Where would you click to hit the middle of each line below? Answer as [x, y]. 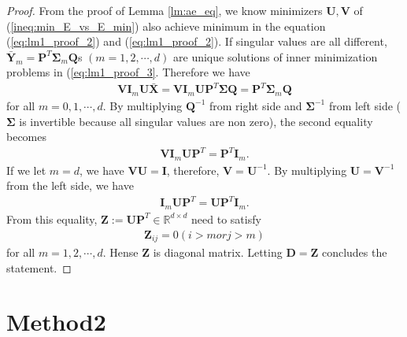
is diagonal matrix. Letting [218, 252]
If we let [26, 170]
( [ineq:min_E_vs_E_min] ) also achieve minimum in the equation [166, 26]
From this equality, [52, 218]
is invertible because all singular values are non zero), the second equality [196, 121]
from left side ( [365, 105]
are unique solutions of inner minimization [276, 56]
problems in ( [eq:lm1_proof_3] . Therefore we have [128, 72]
